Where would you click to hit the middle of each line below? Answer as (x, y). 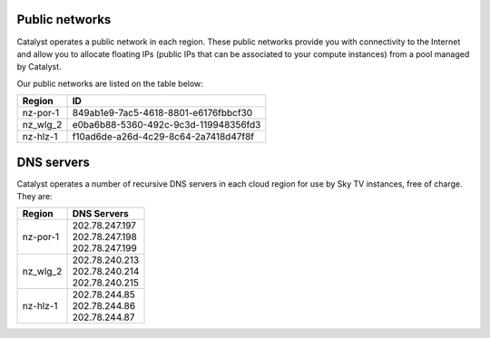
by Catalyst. (39, 67)
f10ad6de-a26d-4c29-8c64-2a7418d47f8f (163, 137)
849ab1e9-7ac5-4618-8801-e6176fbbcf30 (162, 113)
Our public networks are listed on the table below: (110, 83)
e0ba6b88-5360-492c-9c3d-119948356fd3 (167, 125)
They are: (35, 196)
